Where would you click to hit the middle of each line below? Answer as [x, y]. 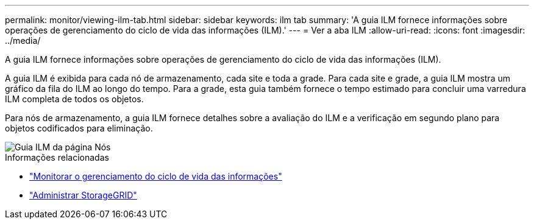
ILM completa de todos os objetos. [74, 99]
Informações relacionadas [57, 157]
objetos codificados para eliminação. [79, 128]
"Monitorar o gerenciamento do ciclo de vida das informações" [156, 176]
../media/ [23, 40]
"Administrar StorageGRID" [83, 195]
